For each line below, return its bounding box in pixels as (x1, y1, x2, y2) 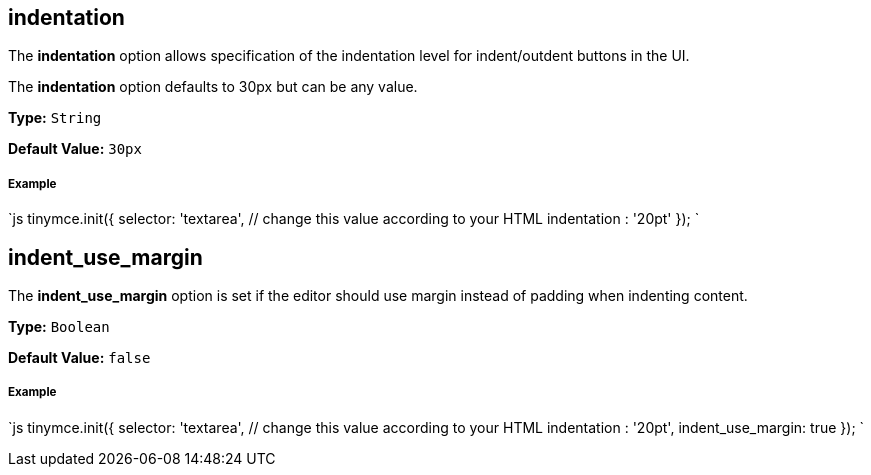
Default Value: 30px (8, 140, 142, 158)
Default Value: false (8, 349, 151, 367)
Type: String (8, 109, 102, 127)
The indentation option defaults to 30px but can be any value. (8, 78, 418, 96)
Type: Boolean (8, 318, 110, 336)
